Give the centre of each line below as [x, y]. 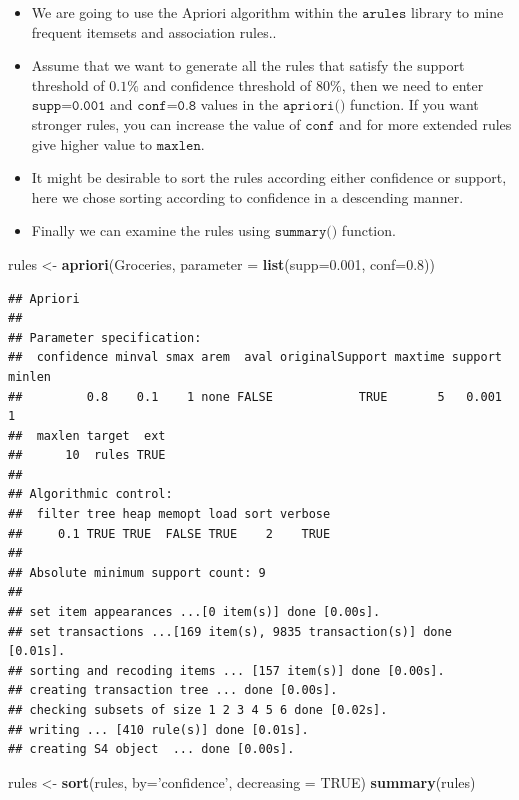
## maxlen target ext [87, 435]
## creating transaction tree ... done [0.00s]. [173, 690]
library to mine [457, 12]
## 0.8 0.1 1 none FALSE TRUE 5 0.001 [255, 396]
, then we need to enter [412, 84]
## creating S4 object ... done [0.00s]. [151, 749]
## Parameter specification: [105, 337]
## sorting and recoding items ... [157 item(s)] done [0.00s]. [226, 670]
